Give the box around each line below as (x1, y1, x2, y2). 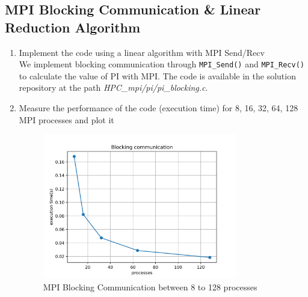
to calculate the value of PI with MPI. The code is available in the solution (19, 69, 296, 82)
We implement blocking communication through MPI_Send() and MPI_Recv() (19, 58, 304, 70)
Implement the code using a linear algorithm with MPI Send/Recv (19, 46, 265, 58)
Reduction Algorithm (5, 17, 141, 36)
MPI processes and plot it (19, 113, 114, 126)
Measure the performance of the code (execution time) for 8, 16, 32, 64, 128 (19, 102, 298, 114)
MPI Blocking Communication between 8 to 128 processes (43, 280, 257, 293)
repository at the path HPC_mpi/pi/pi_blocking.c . (19, 81, 208, 94)
